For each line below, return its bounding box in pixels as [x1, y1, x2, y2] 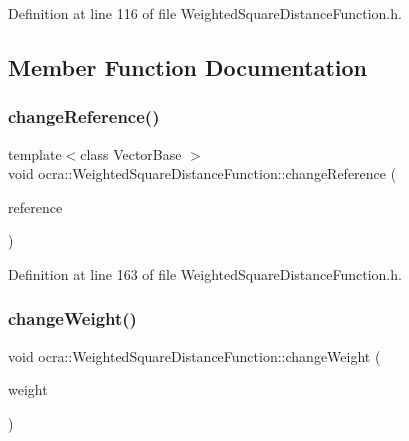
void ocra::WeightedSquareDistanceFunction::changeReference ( [8, 163, 397, 184]
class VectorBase [80, 143, 182, 164]
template [8, 143, 62, 164]
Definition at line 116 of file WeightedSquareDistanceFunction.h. [8, 3, 402, 23]
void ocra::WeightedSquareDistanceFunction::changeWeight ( [8, 345, 381, 366]
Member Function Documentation [8, 51, 368, 82]
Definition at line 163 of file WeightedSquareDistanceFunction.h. [8, 263, 402, 284]
